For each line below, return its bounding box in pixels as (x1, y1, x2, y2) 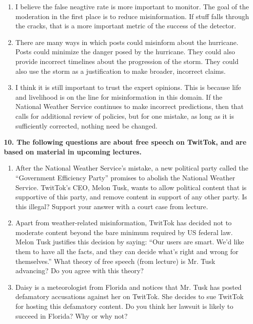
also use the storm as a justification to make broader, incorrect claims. (15, 65, 226, 76)
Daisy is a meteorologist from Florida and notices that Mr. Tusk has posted (15, 281, 242, 292)
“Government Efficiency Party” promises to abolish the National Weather (15, 172, 235, 182)
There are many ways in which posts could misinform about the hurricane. (15, 37, 238, 47)
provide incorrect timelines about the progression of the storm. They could (15, 56, 239, 66)
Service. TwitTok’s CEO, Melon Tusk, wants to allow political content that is (15, 182, 247, 192)
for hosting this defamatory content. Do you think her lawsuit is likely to (15, 301, 234, 311)
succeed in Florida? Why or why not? (15, 310, 128, 321)
